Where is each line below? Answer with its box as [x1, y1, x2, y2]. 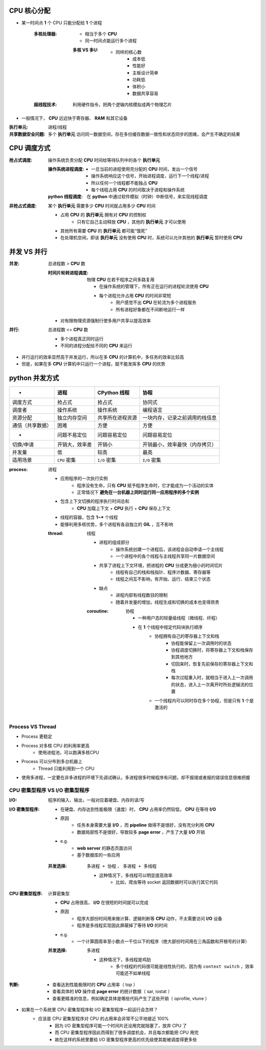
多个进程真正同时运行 [60, 336, 103, 342]
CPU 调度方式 [9, 144, 51, 153]
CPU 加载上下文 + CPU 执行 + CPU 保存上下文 [77, 505, 171, 511]
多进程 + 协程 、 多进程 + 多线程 [87, 863, 157, 869]
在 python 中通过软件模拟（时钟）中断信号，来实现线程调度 [87, 194, 208, 200]
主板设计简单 [132, 70, 159, 76]
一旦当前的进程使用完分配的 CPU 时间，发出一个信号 [91, 166, 198, 172]
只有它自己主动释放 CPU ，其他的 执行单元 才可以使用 [77, 219, 186, 225]
